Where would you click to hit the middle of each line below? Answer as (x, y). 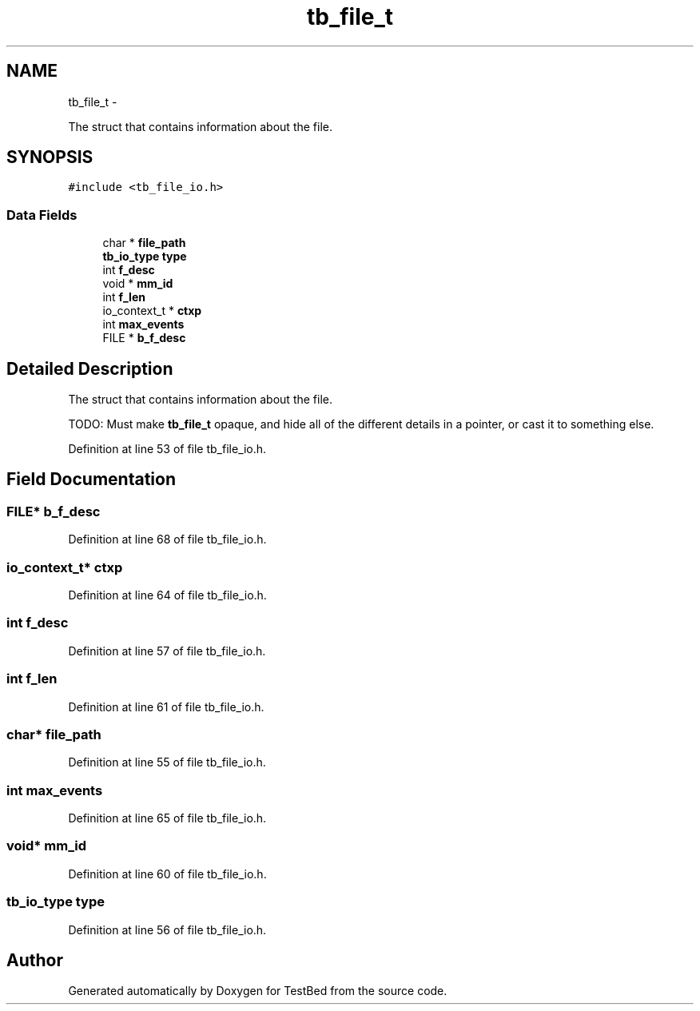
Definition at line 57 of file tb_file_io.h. (167, 651)
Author (35, 960)
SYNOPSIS (50, 157)
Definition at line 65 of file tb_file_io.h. (167, 818)
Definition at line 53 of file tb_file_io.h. (167, 449)
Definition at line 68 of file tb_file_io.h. (167, 539)
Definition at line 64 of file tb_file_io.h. (167, 595)
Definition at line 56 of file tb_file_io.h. (167, 929)
